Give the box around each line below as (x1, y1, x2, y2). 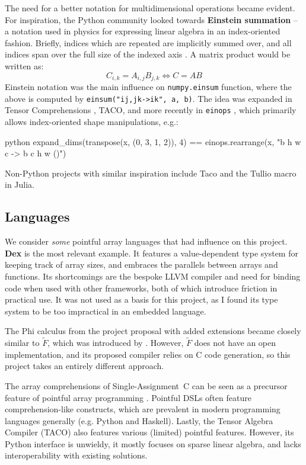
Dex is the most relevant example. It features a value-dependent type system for (5, 246, 298, 259)
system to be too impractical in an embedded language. (5, 304, 206, 317)
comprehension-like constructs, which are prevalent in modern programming (5, 403, 280, 415)
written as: (5, 59, 44, 72)
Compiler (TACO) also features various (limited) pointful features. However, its (5, 426, 294, 438)
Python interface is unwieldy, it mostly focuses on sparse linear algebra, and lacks (5, 437, 301, 450)
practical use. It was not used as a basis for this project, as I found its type (5, 293, 278, 306)
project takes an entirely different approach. (5, 360, 164, 372)
